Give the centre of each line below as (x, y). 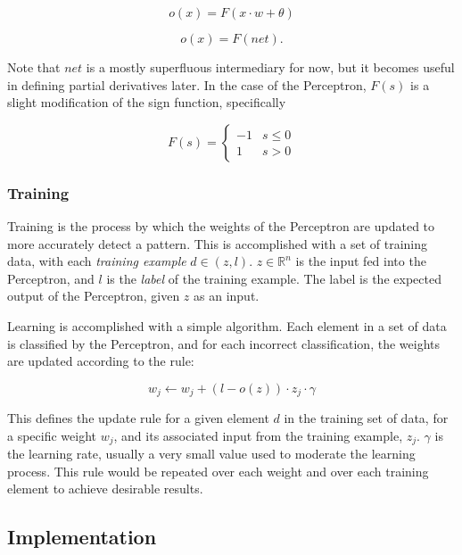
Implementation (82, 537)
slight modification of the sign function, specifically (147, 102)
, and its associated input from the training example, (258, 435)
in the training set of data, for (366, 418)
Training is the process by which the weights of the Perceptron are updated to (221, 226)
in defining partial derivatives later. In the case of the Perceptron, (187, 84)
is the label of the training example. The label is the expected (274, 278)
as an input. (227, 296)
